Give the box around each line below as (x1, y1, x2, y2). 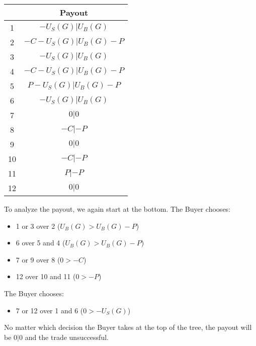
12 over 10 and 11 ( (16, 271, 76, 282)
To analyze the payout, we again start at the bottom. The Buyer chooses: (4, 204, 231, 214)
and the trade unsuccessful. (25, 331, 109, 342)
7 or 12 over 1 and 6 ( (16, 305, 83, 315)
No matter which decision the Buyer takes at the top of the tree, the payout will (4, 322, 252, 332)
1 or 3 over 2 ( (16, 220, 60, 231)
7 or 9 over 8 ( (16, 254, 60, 265)
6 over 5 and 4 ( (16, 237, 65, 248)
